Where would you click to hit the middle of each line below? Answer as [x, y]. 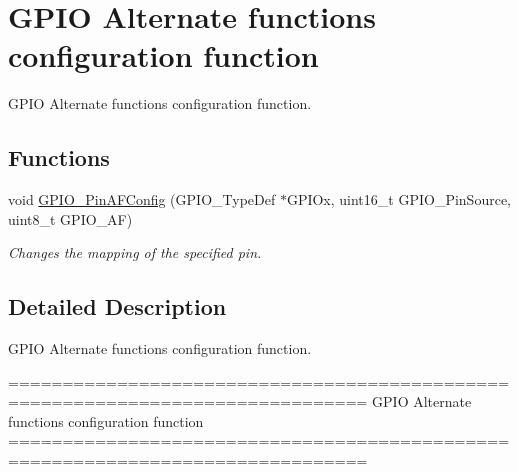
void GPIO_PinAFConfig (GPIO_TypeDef [142, 199]
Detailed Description [117, 306]
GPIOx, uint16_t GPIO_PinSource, [398, 199]
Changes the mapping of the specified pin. [135, 252]
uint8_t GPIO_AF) [70, 218]
